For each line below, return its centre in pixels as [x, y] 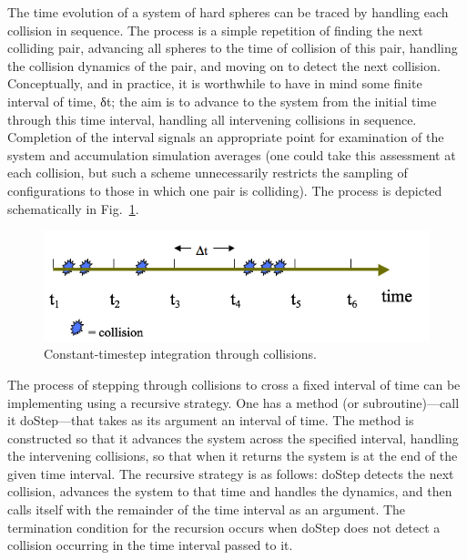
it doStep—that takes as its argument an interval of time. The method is [211, 420]
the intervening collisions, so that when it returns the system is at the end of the [233, 456]
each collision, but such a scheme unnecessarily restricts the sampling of [208, 173]
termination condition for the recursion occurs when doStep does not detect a [224, 527]
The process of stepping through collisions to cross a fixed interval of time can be [234, 384]
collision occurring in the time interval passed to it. [150, 545]
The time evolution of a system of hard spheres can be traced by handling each [228, 12]
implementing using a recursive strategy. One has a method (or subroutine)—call [233, 402]
